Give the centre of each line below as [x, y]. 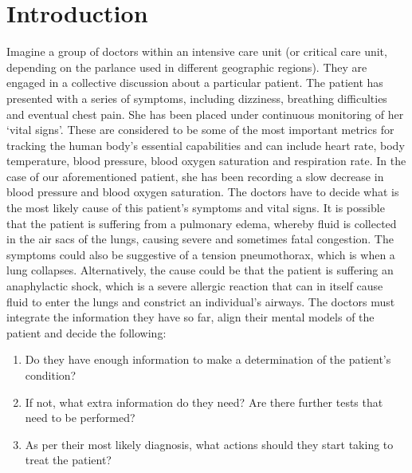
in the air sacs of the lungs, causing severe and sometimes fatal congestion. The [200, 239]
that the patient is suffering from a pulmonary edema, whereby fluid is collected [202, 223]
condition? [51, 375]
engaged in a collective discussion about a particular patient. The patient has [195, 83]
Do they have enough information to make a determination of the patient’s [208, 359]
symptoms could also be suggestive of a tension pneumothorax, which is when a [201, 254]
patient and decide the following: [86, 332]
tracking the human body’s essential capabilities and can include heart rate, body [206, 145]
